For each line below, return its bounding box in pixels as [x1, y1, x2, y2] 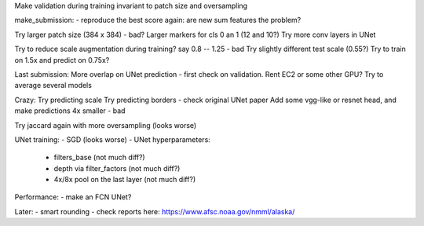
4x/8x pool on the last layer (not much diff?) [53, 175, 196, 184]
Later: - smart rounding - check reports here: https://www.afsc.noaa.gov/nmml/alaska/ [14, 206, 295, 216]
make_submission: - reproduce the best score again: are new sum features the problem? [14, 16, 302, 25]
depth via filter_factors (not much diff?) [53, 163, 181, 173]
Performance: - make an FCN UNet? [14, 192, 132, 202]
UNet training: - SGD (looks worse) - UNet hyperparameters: [14, 134, 211, 144]
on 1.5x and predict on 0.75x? [14, 55, 110, 64]
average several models [14, 81, 92, 90]
